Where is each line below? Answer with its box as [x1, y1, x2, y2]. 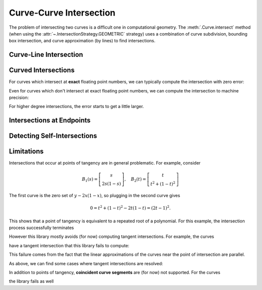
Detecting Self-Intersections [9, 132, 97, 140]
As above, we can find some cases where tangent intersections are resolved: [9, 260, 164, 266]
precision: [9, 95, 29, 101]
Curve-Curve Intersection [9, 7, 116, 18]
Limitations [9, 147, 44, 156]
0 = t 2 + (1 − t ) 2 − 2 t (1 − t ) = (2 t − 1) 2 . [90, 204, 171, 211]
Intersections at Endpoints [9, 116, 91, 125]
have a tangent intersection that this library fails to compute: [9, 242, 130, 248]
